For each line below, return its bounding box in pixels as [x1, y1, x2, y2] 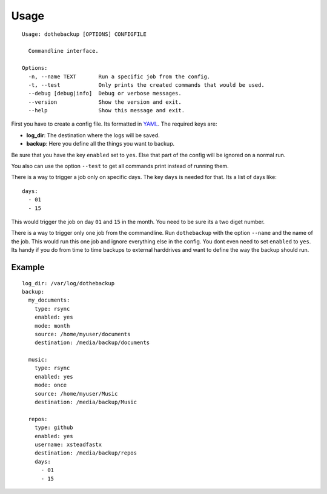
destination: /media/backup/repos [34, 450, 137, 456]
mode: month [34, 322, 70, 329]
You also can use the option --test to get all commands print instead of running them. [11, 163, 230, 170]
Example [11, 262, 45, 272]
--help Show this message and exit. [28, 107, 185, 114]
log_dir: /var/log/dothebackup [22, 280, 115, 286]
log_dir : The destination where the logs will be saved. [26, 131, 160, 139]
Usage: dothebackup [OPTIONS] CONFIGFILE [22, 30, 147, 38]
